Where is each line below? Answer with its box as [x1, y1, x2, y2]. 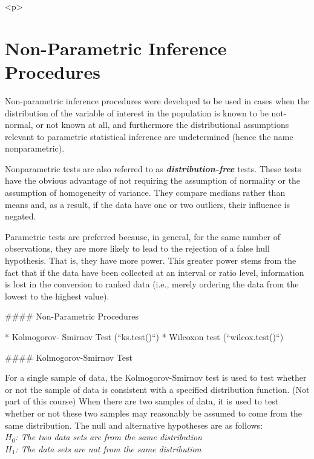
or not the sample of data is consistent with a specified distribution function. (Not [5, 383, 310, 395]
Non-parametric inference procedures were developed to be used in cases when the [5, 94, 309, 107]
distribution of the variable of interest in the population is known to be [5, 106, 269, 119]
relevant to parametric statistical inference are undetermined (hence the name [5, 130, 293, 142]
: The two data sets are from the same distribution [15, 431, 202, 443]
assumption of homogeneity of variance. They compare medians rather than [5, 186, 286, 199]
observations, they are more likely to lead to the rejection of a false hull [5, 242, 270, 255]
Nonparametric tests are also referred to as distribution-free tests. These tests [5, 162, 301, 175]
